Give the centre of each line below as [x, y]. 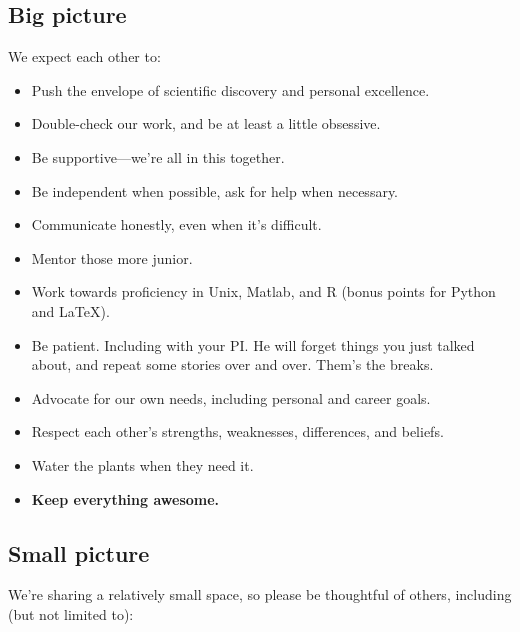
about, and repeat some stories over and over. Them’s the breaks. [232, 364]
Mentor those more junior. [112, 257]
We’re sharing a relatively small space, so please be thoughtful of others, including [260, 594]
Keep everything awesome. [125, 498]
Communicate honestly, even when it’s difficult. [176, 224]
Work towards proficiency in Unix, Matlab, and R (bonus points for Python [263, 291]
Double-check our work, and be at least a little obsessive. [206, 123]
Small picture [79, 552]
